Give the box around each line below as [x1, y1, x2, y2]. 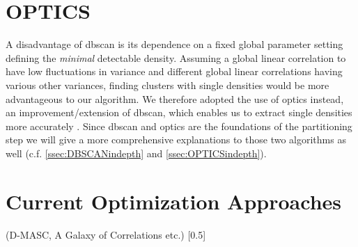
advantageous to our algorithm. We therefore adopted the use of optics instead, [6, 91, 344, 106]
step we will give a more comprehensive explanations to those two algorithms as [6, 132, 346, 147]
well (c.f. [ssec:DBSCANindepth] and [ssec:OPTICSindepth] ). [6, 145, 267, 160]
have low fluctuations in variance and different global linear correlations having [6, 64, 343, 79]
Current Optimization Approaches [6, 186, 342, 215]
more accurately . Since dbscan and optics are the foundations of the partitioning [6, 118, 352, 133]
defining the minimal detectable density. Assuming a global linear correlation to [6, 50, 346, 65]
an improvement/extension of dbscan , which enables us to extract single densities [6, 105, 352, 120]
